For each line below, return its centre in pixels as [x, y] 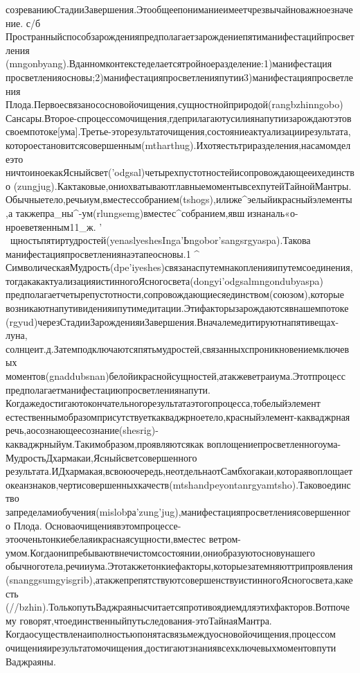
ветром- [225, 539]
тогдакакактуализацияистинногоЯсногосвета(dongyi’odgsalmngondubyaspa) [164, 280]
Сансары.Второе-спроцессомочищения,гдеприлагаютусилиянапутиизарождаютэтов [179, 117]
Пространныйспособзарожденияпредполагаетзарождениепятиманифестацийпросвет [180, 36]
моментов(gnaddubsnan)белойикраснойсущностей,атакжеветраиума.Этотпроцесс [175, 376]
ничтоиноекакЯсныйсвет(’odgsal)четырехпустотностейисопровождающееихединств [180, 172]
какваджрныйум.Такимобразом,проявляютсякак [105, 444]
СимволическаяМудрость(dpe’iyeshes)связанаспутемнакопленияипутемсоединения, [179, 267]
